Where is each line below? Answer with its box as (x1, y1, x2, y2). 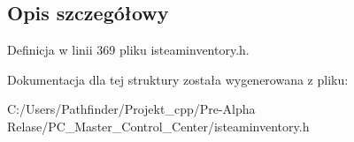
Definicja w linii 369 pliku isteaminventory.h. (7, 41, 250, 59)
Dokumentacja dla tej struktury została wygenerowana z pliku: (7, 70, 349, 88)
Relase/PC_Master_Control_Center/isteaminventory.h (7, 116, 310, 135)
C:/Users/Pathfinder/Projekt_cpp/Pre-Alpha (7, 100, 256, 118)
